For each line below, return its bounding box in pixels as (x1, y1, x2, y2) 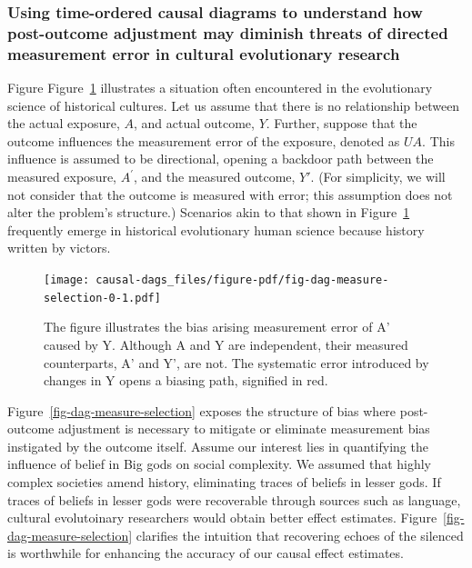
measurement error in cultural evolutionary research (7, 42, 400, 65)
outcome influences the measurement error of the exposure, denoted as (7, 131, 400, 150)
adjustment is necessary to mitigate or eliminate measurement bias (57, 419, 430, 438)
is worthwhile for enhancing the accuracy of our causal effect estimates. (7, 543, 404, 563)
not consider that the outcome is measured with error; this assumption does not (7, 184, 453, 204)
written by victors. (7, 238, 111, 257)
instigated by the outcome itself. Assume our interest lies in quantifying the (7, 436, 428, 455)
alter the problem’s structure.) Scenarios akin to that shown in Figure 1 (7, 203, 410, 222)
